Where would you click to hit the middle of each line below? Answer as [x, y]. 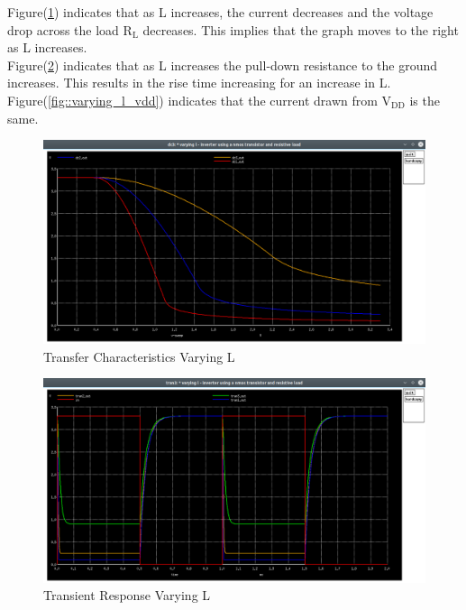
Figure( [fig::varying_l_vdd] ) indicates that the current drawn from [192, 100]
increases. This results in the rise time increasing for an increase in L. [199, 83]
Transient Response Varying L [127, 595]
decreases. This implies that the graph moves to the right [301, 29]
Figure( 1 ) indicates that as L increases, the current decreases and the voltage [220, 12]
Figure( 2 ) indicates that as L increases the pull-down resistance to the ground [222, 65]
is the [425, 100]
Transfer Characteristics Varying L [139, 356]
